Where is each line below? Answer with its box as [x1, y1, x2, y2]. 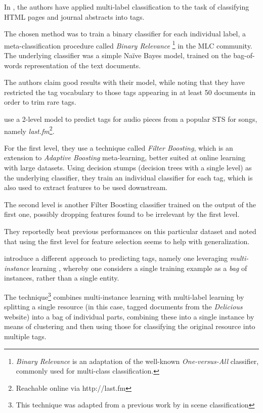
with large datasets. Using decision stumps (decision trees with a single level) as [4, 162, 252, 173]
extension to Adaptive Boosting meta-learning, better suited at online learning [4, 152, 246, 163]
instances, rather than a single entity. [4, 272, 119, 283]
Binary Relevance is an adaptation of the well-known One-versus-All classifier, [16, 355, 259, 366]
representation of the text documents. [24, 60, 141, 70]
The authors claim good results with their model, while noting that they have [4, 77, 245, 87]
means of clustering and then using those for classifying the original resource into [4, 321, 255, 332]
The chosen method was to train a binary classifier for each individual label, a [4, 28, 246, 39]
